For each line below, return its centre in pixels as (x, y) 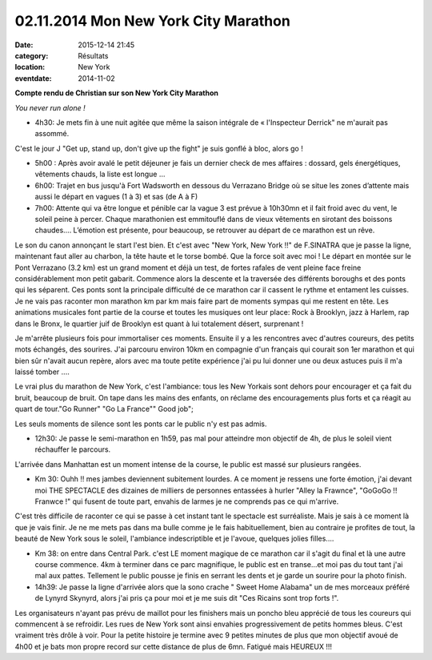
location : (30, 67)
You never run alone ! (50, 107)
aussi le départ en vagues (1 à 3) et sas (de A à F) (116, 197)
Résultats (93, 55)
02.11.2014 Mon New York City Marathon (153, 21)
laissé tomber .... (42, 372)
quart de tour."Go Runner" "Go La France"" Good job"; (104, 409)
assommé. (52, 134)
